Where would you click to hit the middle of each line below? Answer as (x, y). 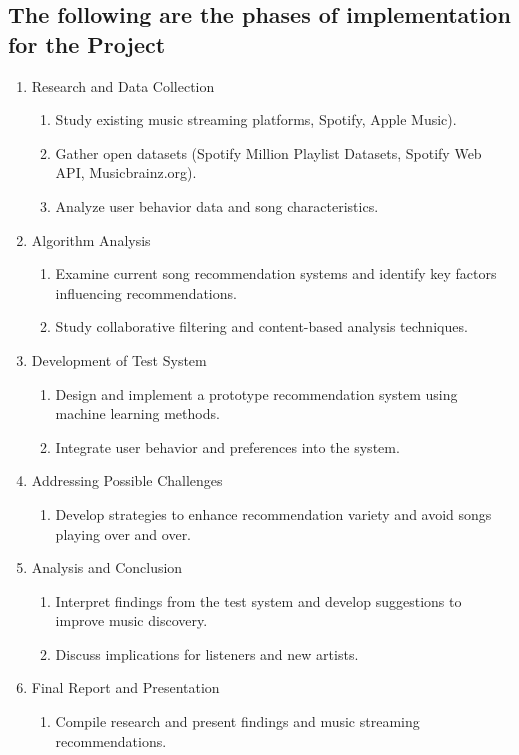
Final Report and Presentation (125, 687)
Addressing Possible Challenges (127, 480)
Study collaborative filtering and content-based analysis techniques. (261, 326)
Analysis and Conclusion (107, 567)
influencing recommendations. (146, 292)
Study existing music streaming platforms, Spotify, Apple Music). (256, 119)
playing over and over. (123, 533)
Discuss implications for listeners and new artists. (207, 653)
